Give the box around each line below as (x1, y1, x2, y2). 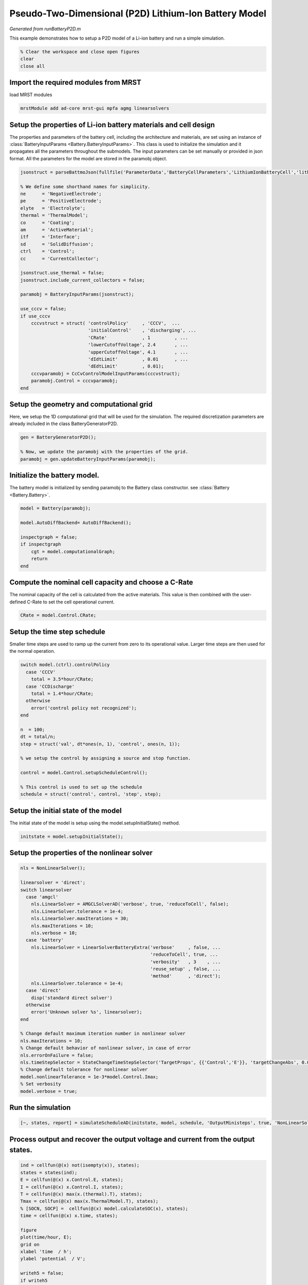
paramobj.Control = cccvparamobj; (31, 378, 118, 384)
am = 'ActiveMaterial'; (20, 227, 94, 232)
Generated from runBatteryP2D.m (9, 26, 81, 32)
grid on (20, 1241, 40, 1247)
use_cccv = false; (20, 306, 67, 312)
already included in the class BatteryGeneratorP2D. (9, 420, 118, 427)
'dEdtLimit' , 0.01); (88, 363, 164, 370)
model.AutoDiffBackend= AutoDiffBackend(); (20, 520, 132, 526)
